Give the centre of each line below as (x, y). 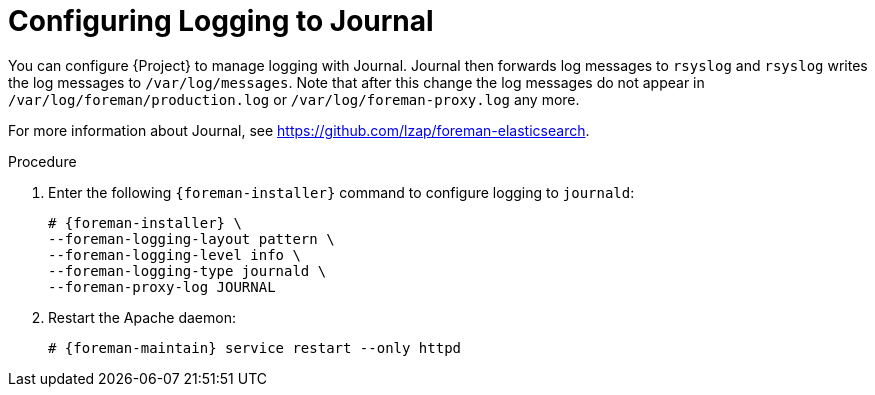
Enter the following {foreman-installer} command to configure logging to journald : (341, 192)
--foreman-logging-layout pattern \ (191, 238)
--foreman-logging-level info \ (174, 254)
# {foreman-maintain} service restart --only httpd (255, 347)
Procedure (42, 161)
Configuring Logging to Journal (221, 21)
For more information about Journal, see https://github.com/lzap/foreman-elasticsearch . (299, 130)
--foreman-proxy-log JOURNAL (162, 286)
